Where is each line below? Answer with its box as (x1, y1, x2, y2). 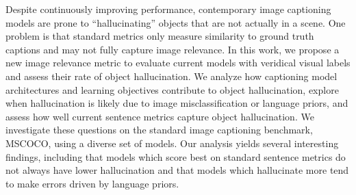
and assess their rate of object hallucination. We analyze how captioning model (5, 68, 338, 83)
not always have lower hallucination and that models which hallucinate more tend (5, 163, 349, 177)
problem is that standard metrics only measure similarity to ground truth (5, 29, 314, 43)
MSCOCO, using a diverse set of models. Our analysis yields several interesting (5, 135, 339, 150)
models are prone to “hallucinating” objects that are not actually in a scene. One (5, 15, 346, 29)
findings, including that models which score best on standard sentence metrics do (5, 149, 346, 164)
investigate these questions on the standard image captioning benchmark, (5, 122, 313, 137)
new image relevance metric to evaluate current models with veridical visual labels (5, 55, 351, 70)
